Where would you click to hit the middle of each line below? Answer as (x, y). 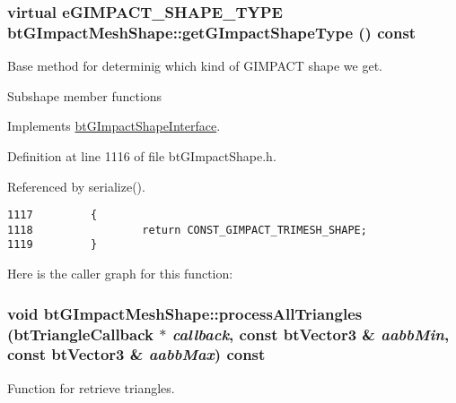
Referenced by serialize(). (76, 186)
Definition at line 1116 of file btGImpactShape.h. (142, 155)
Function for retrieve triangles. (91, 387)
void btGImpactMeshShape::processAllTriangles (185, 313)
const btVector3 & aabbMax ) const (136, 354)
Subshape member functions (85, 95)
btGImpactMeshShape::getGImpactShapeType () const (212, 32)
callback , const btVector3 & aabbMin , (311, 334)
